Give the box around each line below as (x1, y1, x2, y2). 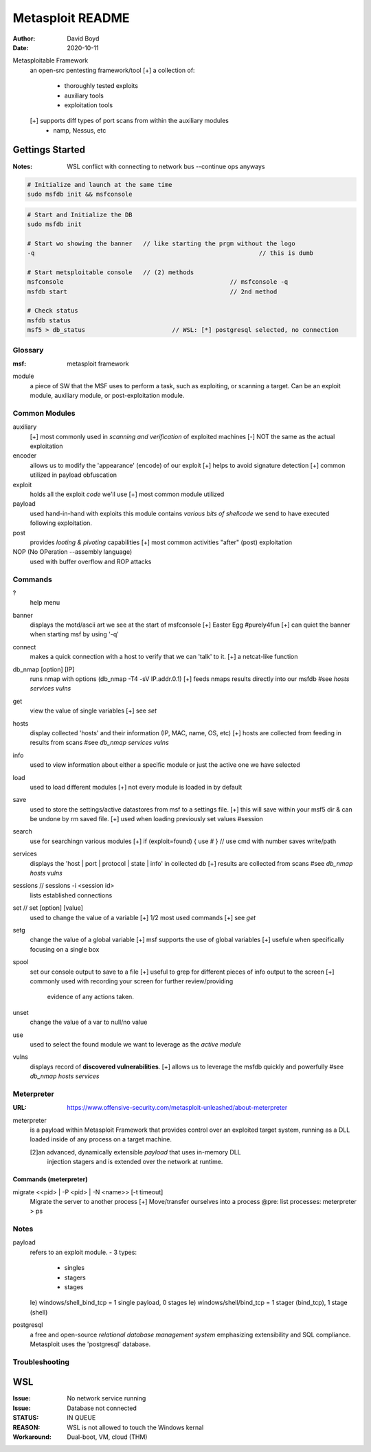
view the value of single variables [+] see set (30, 706, 157, 715)
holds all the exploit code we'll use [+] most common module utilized (30, 490, 225, 498)
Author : (12, 34, 36, 43)
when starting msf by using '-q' (30, 630, 120, 638)
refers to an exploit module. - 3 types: (30, 1248, 137, 1256)
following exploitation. (30, 519, 93, 527)
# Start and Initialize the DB (27, 210, 133, 219)
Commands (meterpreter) (12, 1175, 88, 1183)
